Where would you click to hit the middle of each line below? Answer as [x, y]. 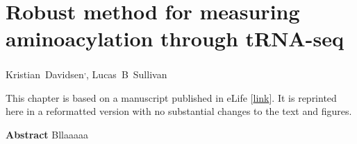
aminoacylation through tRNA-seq [175, 38]
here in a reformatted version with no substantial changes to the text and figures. [179, 111]
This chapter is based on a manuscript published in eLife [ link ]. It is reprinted [171, 97]
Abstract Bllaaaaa [47, 134]
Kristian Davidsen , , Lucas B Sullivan [86, 73]
